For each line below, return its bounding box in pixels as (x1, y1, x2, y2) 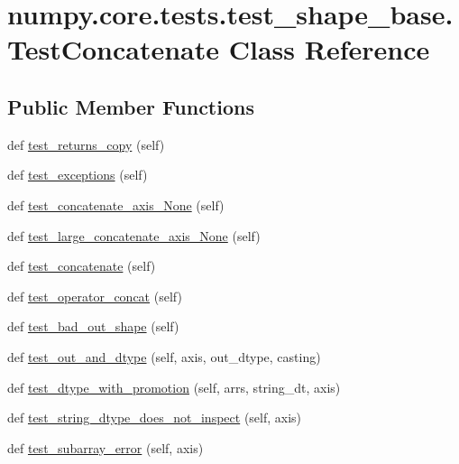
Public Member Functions (7, 92, 254, 120)
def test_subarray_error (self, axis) (7, 438, 204, 457)
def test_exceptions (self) (7, 165, 148, 184)
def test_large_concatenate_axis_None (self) (7, 226, 261, 245)
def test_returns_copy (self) (7, 135, 165, 153)
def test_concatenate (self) (7, 256, 156, 275)
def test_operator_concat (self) (7, 286, 182, 305)
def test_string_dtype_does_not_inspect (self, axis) (7, 408, 302, 427)
